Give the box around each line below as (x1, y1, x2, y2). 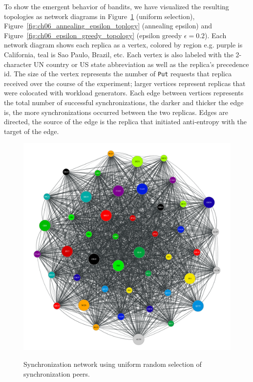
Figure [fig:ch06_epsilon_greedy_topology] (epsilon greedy (4, 30, 182, 40)
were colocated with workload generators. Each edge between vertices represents (4, 88, 244, 98)
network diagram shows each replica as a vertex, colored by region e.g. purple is (4, 40, 243, 50)
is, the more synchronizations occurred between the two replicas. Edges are (4, 107, 228, 117)
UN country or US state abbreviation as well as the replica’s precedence (34, 59, 249, 69)
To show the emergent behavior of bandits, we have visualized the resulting (4, 1, 229, 11)
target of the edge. (4, 126, 59, 136)
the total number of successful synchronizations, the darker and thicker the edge (4, 97, 244, 107)
